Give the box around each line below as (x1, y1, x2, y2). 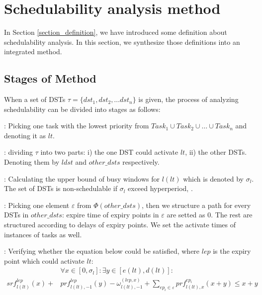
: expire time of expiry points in (62, 209, 159, 220)
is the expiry (213, 246, 251, 256)
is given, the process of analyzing (138, 94, 239, 104)
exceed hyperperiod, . (128, 183, 193, 194)
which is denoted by (183, 173, 244, 184)
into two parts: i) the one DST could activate (40, 147, 178, 157)
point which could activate (4, 255, 85, 266)
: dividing (4, 147, 33, 157)
